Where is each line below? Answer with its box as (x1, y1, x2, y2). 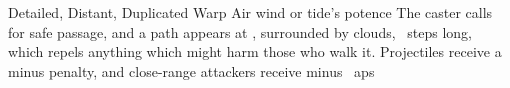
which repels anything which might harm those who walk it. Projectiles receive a (8, 41, 502, 62)
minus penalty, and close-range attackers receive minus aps (8, 60, 375, 81)
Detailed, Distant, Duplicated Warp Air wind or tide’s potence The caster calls (8, 2, 493, 22)
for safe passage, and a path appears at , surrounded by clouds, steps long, (8, 21, 472, 42)
